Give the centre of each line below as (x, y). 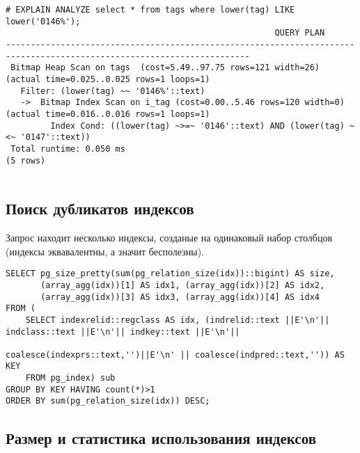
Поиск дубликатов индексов (100, 208)
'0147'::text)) (55, 137)
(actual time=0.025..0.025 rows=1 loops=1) (108, 79)
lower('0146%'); (43, 21)
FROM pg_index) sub (70, 378)
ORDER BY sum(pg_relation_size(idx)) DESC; (108, 401)
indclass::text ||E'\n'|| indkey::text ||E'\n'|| (123, 332)
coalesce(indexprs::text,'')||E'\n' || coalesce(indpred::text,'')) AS (175, 355)
